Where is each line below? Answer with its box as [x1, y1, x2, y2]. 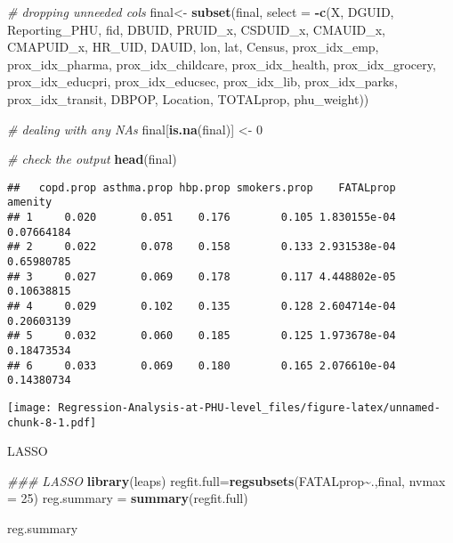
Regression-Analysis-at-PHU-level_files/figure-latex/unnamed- [58, 401, 441, 414]
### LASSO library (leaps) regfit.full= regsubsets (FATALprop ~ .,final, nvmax [7, 471, 446, 490]
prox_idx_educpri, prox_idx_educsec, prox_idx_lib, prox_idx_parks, [7, 72, 398, 91]
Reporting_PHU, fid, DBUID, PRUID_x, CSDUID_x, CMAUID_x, [7, 20, 385, 38]
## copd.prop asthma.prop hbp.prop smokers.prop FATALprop [7, 181, 396, 194]
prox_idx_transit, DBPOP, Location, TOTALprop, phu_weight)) [7, 89, 369, 108]
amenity [7, 196, 53, 209]
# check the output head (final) [7, 150, 177, 168]
